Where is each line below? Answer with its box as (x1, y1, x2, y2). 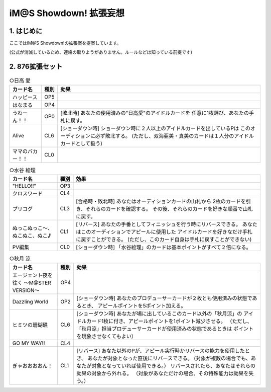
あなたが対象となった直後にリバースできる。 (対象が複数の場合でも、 (87, 355, 251, 362)
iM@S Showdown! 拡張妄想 (9, 8, 125, 19)
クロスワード (12, 190, 43, 197)
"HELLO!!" (12, 183, 37, 190)
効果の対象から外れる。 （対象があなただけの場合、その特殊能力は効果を (76, 370, 249, 377)
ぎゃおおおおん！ (12, 362, 53, 369)
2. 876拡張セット (9, 62, 63, 71)
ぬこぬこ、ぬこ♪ (12, 232, 52, 239)
